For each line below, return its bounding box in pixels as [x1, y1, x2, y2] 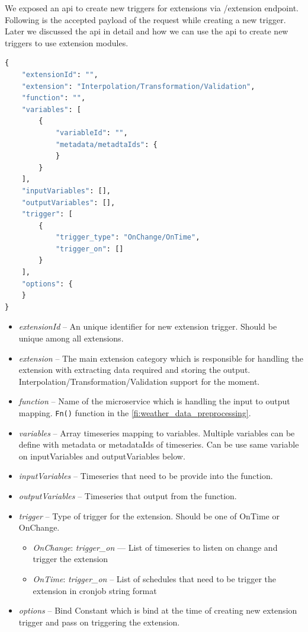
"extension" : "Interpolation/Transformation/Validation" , [21, 82, 255, 91]
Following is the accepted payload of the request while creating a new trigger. [5, 13, 286, 25]
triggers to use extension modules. [5, 36, 129, 49]
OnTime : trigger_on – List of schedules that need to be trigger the [33, 573, 277, 585]
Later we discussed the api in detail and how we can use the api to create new [5, 25, 288, 37]
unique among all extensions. [18, 332, 124, 344]
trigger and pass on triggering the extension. [18, 615, 180, 628]
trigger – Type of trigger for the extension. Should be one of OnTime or [18, 509, 280, 522]
